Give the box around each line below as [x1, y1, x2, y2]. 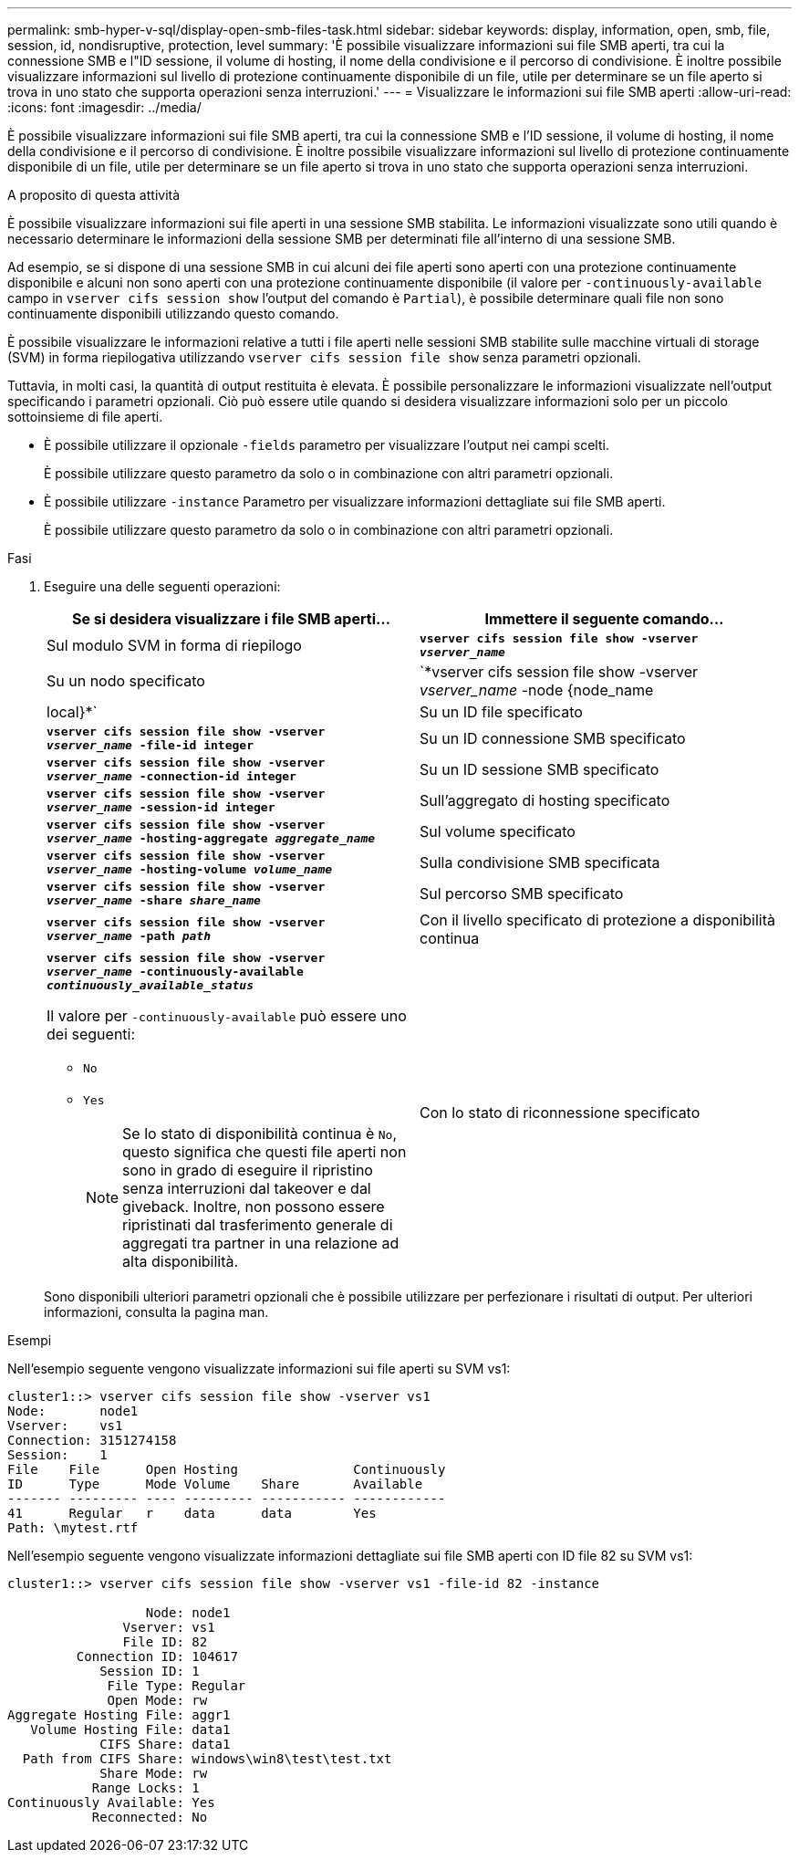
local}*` [47, 703, 98, 721]
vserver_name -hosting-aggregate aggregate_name [47, 831, 376, 845]
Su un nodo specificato [47, 672, 205, 690]
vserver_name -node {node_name [420, 681, 654, 699]
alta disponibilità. [122, 1252, 239, 1270]
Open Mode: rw [107, 1693, 208, 1708]
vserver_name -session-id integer [47, 800, 275, 814]
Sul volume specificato [420, 822, 576, 841]
